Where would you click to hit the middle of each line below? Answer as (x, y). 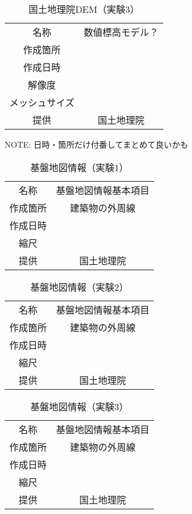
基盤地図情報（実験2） (80, 287)
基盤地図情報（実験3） (80, 406)
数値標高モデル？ (121, 32)
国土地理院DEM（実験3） (84, 9)
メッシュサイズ (42, 102)
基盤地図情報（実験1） (80, 167)
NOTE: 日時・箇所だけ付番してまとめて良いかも (97, 144)
